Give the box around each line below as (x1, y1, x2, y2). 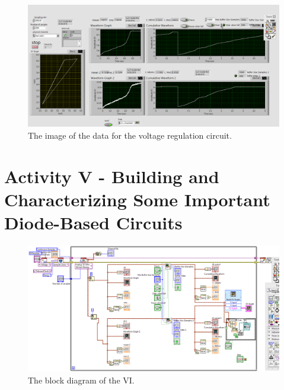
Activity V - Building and (4, 164, 219, 188)
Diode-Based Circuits (4, 210, 183, 234)
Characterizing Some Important (4, 187, 270, 211)
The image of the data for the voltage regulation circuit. (28, 129, 232, 141)
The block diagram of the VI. (28, 373, 135, 386)
